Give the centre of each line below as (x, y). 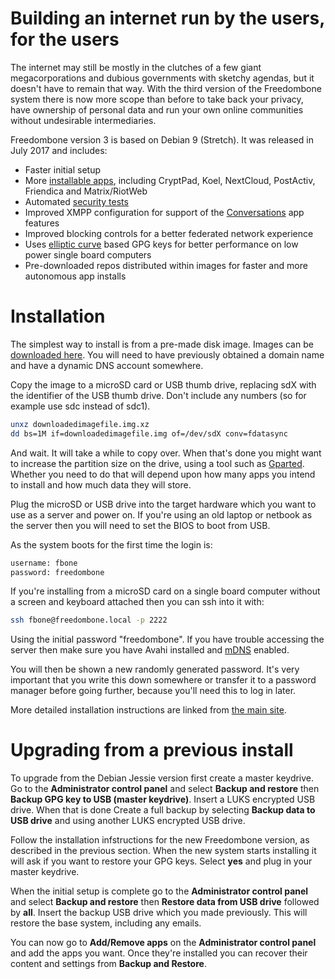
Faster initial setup (62, 169)
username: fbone (44, 563)
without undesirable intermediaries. (83, 120)
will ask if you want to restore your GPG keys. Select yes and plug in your (161, 861)
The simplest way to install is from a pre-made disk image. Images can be (162, 344)
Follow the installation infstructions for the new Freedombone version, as (160, 840)
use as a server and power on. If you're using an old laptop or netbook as (161, 514)
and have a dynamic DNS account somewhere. (107, 365)
